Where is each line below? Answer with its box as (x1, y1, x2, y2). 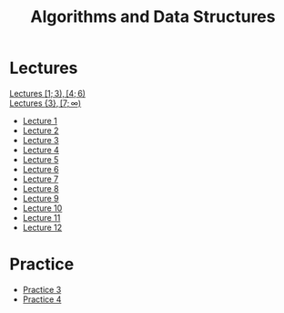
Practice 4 (22, 294, 62, 305)
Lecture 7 (22, 173, 59, 184)
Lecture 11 (22, 212, 61, 223)
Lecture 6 (22, 163, 59, 174)
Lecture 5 (22, 153, 59, 165)
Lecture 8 (22, 183, 59, 193)
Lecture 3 (22, 134, 59, 145)
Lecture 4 (22, 144, 59, 155)
